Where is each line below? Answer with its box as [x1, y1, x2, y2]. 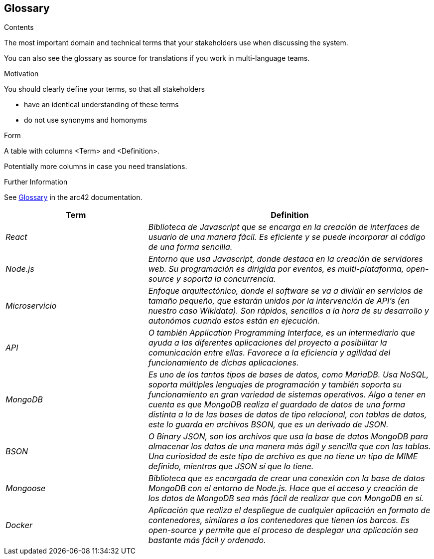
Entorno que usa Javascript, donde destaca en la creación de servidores [148, 254, 423, 264]
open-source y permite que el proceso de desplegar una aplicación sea [148, 525, 419, 536]
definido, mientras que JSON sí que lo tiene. [148, 461, 314, 472]
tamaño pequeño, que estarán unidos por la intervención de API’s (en [148, 296, 410, 306]
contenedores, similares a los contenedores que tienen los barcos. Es [148, 515, 410, 526]
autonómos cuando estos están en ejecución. [148, 316, 320, 326]
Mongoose [5, 483, 46, 494]
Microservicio [5, 301, 57, 311]
